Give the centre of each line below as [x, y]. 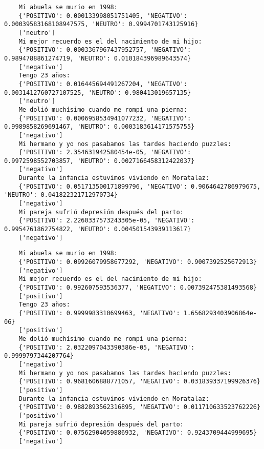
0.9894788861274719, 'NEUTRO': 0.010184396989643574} [98, 58]
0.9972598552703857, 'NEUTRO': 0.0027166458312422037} [100, 161]
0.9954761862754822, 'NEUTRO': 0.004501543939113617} [98, 229]
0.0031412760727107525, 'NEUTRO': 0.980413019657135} [98, 93]
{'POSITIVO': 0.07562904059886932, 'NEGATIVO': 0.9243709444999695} [138, 433]
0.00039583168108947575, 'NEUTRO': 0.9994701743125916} [101, 24]
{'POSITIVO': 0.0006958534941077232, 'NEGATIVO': [105, 118]
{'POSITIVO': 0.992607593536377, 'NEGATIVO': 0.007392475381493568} [138, 288]
